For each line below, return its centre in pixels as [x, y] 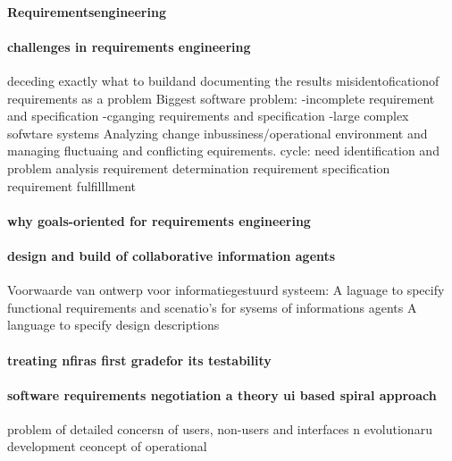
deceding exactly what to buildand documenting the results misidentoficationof [223, 80]
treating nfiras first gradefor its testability [139, 360]
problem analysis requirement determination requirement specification [199, 168]
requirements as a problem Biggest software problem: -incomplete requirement [221, 98]
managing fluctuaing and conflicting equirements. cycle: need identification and [223, 151]
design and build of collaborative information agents [172, 255]
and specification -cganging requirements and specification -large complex [208, 116]
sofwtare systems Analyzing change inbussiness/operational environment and [218, 133]
